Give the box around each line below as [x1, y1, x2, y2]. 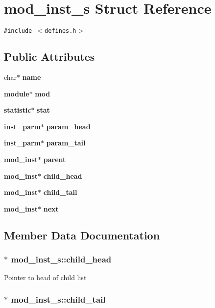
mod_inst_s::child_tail [11, 293, 106, 305]
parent [43, 154, 66, 164]
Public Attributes [4, 49, 95, 64]
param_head [46, 121, 91, 131]
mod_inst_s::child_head [11, 253, 112, 265]
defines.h [45, 27, 76, 35]
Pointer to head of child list [4, 272, 87, 283]
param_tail [46, 138, 86, 148]
